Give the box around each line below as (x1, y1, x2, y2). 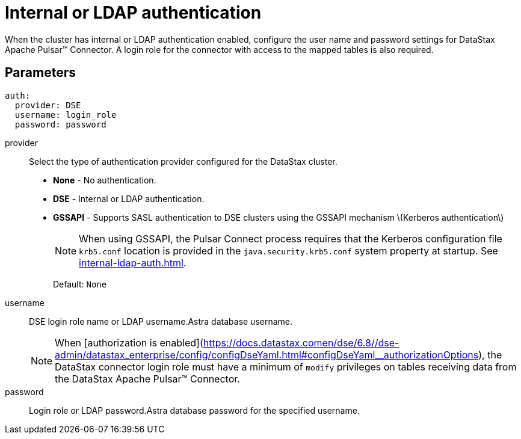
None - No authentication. (53, 174, 156, 185)
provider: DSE (14, 100, 81, 110)
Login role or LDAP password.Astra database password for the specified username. (29, 405, 360, 416)
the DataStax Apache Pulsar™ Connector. (55, 372, 240, 385)
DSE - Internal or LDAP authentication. (53, 193, 205, 204)
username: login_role (14, 109, 117, 120)
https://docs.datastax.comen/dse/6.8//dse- (203, 336, 399, 349)
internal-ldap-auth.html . (79, 256, 187, 269)
